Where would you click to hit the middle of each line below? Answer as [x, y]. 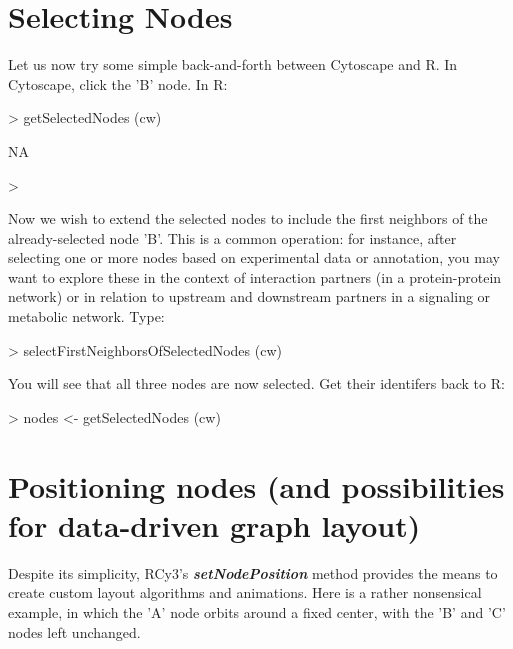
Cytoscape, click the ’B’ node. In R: [118, 83]
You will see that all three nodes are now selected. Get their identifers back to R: [256, 383]
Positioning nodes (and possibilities [256, 485]
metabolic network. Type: [86, 316]
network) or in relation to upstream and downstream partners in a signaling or [249, 296]
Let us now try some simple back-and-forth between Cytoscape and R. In [233, 64]
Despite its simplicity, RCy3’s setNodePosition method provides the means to [253, 572]
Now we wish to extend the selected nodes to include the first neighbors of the [248, 218]
